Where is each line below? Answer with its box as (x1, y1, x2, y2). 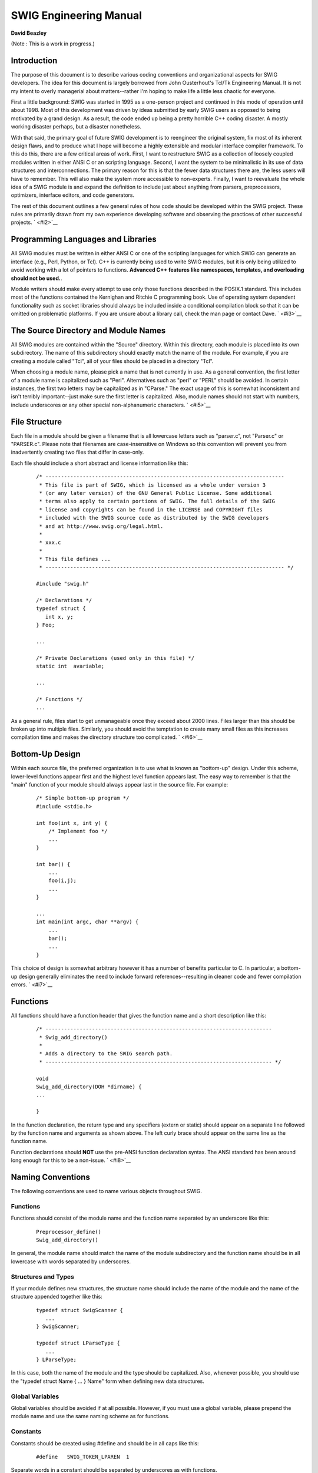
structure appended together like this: (11, 1293, 102, 1300)
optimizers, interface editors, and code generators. (11, 191, 135, 199)
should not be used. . (11, 275, 62, 282)
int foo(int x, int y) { (36, 820, 108, 826)
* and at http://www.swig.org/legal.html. (39, 523, 164, 530)
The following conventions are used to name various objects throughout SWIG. (11, 1188, 203, 1195)
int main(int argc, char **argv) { (36, 919, 139, 925)
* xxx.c (39, 539, 61, 546)
